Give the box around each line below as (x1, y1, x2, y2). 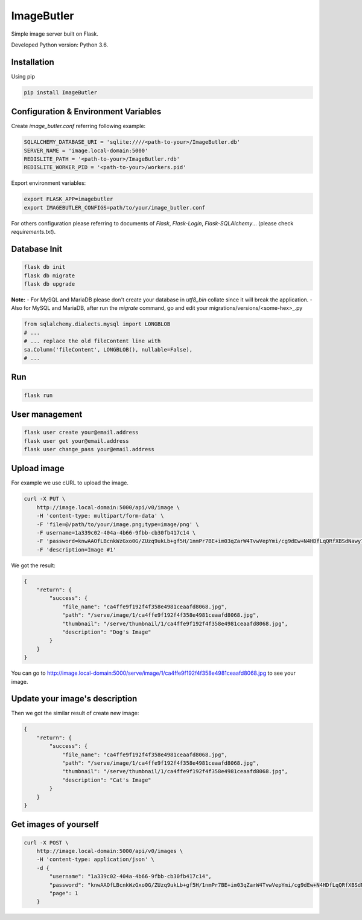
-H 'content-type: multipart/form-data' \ (36, 512, 164, 520)
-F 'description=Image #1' (36, 546, 117, 553)
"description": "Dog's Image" (62, 629, 151, 635)
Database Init (11, 244, 63, 254)
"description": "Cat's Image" (62, 776, 151, 783)
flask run (24, 391, 53, 399)
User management (11, 409, 83, 419)
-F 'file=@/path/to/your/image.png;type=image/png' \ (36, 521, 199, 528)
